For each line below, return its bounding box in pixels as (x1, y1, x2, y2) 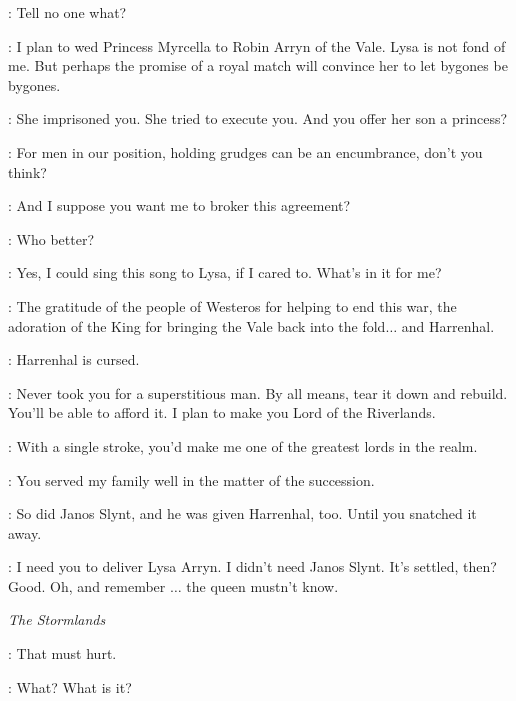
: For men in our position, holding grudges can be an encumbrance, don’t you (8, 141, 483, 162)
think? (8, 161, 47, 182)
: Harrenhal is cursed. (8, 349, 140, 370)
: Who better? (8, 228, 94, 249)
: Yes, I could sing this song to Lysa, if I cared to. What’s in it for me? (8, 262, 442, 283)
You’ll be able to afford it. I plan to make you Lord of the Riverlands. (8, 402, 436, 423)
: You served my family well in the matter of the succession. (8, 469, 375, 490)
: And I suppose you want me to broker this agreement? (8, 195, 351, 216)
